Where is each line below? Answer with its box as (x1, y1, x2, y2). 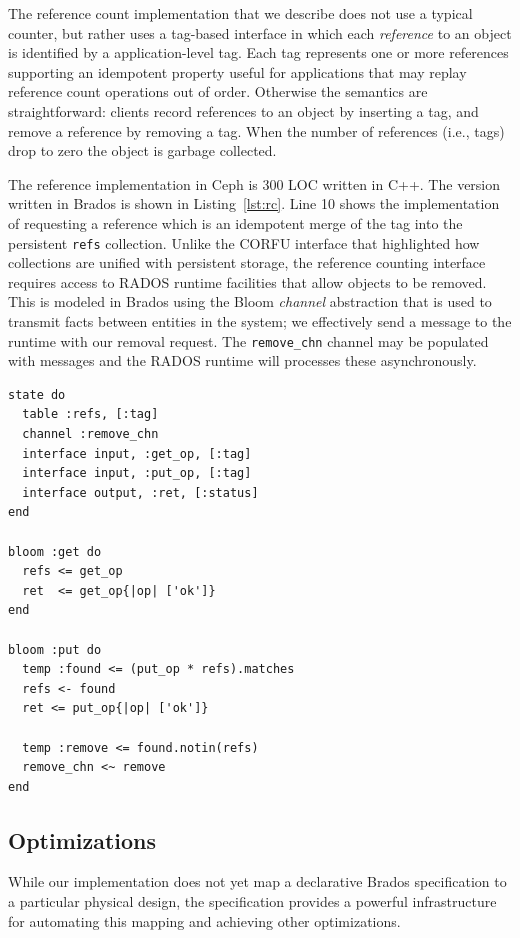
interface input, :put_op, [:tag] (22, 466, 252, 481)
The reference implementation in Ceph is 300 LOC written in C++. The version (8, 173, 501, 194)
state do (8, 387, 66, 402)
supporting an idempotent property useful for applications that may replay (8, 61, 467, 82)
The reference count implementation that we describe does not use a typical (8, 3, 473, 23)
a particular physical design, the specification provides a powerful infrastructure (8, 891, 497, 912)
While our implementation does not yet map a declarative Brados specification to (8, 871, 507, 892)
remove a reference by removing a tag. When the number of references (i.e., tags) (8, 120, 505, 141)
